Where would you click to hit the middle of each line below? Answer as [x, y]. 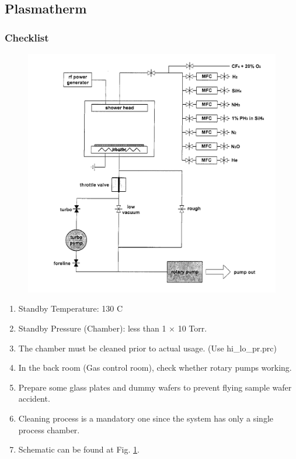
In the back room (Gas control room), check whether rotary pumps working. [155, 367]
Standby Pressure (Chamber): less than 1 [92, 328]
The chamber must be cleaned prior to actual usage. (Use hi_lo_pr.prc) [147, 348]
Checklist [27, 37]
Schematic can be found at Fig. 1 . [79, 449]
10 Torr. [192, 328]
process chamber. [49, 429]
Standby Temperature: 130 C [71, 308]
